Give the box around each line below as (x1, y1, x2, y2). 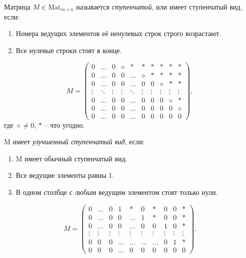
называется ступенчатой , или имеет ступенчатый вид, (76, 2, 242, 12)
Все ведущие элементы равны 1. (15, 170, 114, 180)
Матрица (4, 2, 30, 12)
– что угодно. (44, 119, 85, 130)
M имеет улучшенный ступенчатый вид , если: (4, 136, 145, 147)
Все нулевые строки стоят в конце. (15, 45, 122, 55)
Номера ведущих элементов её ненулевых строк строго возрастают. (15, 28, 221, 39)
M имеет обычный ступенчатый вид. (15, 153, 127, 163)
